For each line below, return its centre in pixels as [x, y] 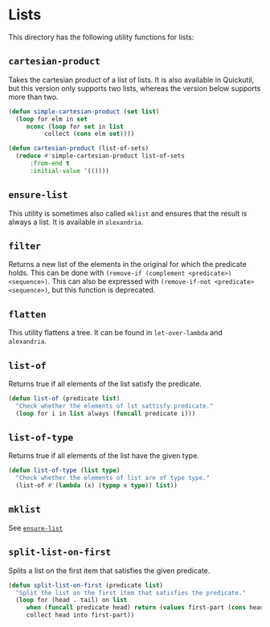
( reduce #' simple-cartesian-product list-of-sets [100, 156]
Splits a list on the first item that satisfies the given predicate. [109, 570]
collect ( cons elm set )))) [89, 134]
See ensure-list [35, 527]
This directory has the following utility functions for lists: [101, 37]
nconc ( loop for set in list [75, 126]
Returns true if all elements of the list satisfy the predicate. [105, 384]
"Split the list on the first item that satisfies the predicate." [131, 592]
